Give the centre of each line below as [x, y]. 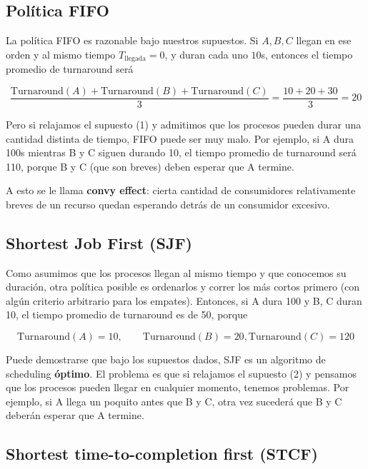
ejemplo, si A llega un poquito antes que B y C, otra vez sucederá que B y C [174, 401]
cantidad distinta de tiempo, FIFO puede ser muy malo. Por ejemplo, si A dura [180, 138]
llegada [135, 59]
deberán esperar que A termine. [75, 415]
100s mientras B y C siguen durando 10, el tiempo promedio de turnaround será [181, 152]
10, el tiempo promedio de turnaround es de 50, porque [127, 314]
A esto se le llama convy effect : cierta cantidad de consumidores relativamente [181, 190]
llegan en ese [324, 40]
